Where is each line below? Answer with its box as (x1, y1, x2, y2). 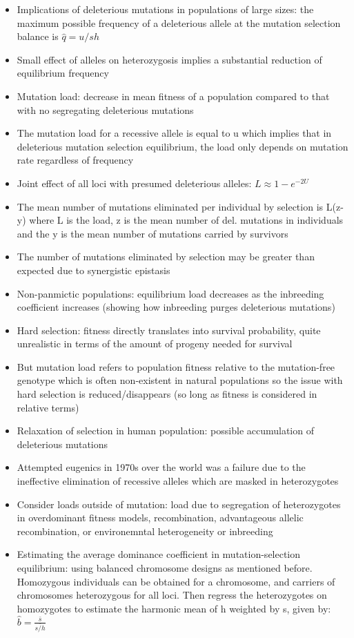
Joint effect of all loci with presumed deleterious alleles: (17, 175, 252, 190)
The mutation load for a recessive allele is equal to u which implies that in (17, 126, 332, 140)
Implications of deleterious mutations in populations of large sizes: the (17, 2, 314, 16)
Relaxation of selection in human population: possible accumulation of (17, 423, 314, 438)
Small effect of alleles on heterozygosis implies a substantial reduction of (17, 52, 322, 66)
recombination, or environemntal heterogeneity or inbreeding (17, 523, 273, 538)
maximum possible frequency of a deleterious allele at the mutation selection (17, 15, 341, 30)
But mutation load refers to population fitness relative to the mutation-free (17, 359, 335, 374)
